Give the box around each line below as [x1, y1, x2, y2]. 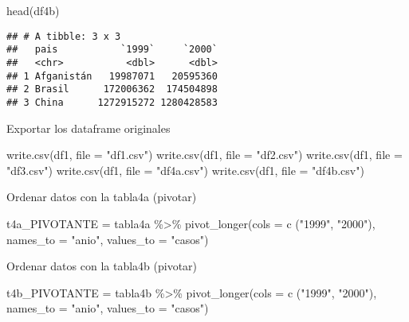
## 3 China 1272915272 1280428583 [6, 96, 218, 108]
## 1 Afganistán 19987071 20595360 [6, 70, 218, 82]
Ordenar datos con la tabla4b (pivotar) [6, 258, 198, 274]
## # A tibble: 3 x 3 [6, 30, 121, 42]
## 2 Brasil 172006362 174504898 [6, 83, 218, 95]
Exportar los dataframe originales [6, 119, 171, 136]
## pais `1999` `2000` [6, 44, 218, 56]
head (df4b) [6, 2, 60, 18]
